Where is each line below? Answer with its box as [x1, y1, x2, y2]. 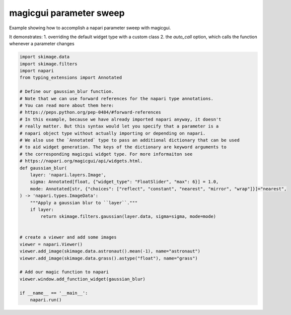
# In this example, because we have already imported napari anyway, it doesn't [19, 117, 221, 122]
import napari [19, 68, 54, 74]
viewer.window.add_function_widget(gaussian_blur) [19, 276, 146, 282]
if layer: [30, 206, 54, 212]
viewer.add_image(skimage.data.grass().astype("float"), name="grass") [19, 255, 198, 261]
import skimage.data [19, 54, 70, 60]
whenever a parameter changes [9, 41, 74, 47]
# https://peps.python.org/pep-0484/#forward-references [19, 110, 161, 115]
